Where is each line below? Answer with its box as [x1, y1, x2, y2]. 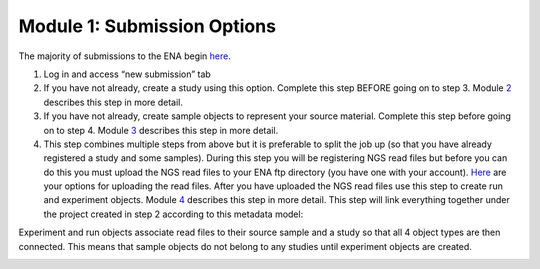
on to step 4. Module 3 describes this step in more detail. [43, 124, 279, 136]
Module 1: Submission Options [18, 15, 277, 37]
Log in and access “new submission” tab [43, 68, 212, 80]
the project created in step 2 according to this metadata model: [43, 208, 304, 220]
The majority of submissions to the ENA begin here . [18, 50, 232, 62]
